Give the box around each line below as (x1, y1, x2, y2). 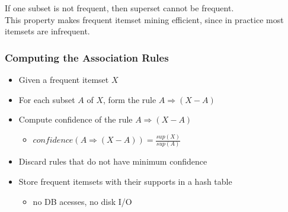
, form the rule (103, 93, 156, 105)
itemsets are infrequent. (5, 25, 90, 37)
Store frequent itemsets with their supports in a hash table (18, 175, 232, 187)
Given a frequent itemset (18, 73, 109, 85)
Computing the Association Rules (5, 50, 169, 65)
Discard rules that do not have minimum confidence (18, 155, 207, 168)
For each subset (18, 93, 75, 105)
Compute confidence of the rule (18, 113, 133, 126)
